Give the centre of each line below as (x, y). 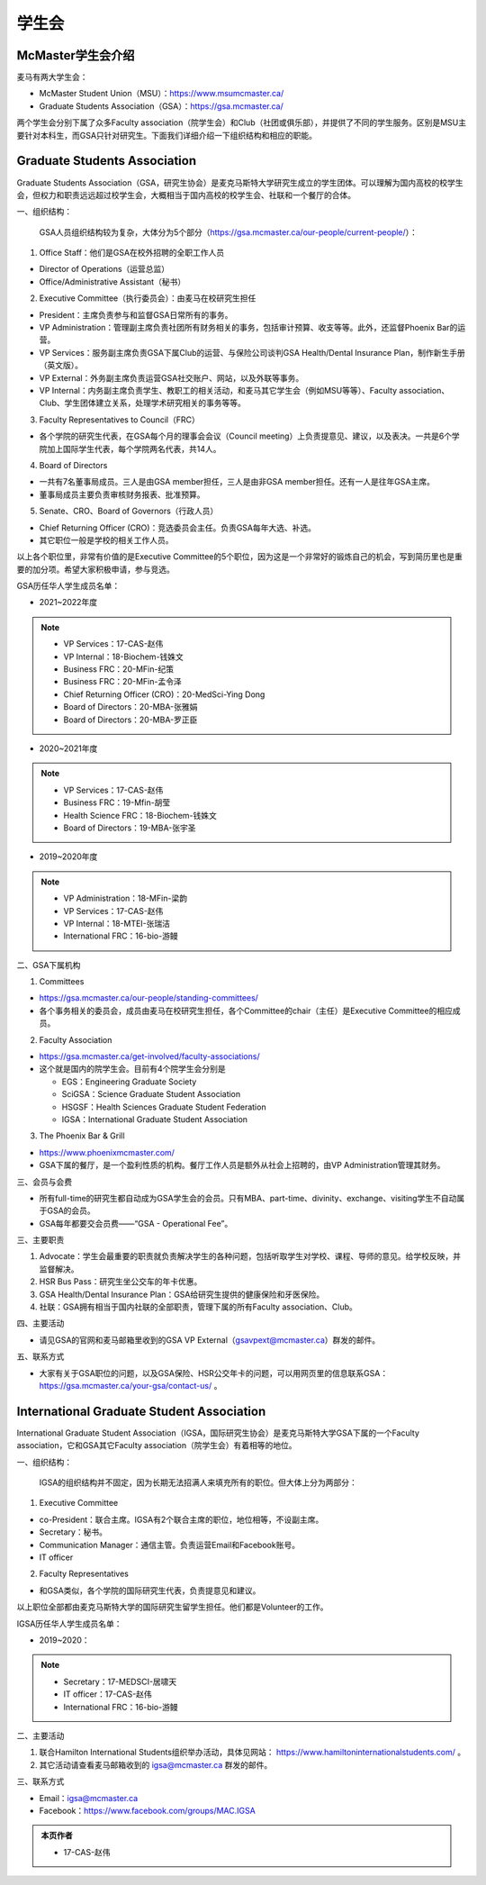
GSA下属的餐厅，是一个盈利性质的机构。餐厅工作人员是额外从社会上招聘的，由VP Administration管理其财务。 (242, 1165)
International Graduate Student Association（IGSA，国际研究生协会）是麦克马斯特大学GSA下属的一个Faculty (218, 1433)
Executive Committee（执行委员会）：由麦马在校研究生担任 (148, 298)
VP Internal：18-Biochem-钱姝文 (124, 657)
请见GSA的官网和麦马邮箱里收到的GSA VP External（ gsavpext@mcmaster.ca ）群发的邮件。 (210, 1340)
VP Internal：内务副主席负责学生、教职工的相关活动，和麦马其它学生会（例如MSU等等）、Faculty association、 (244, 390)
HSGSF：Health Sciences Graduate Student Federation (164, 1107)
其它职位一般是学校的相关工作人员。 (106, 539)
